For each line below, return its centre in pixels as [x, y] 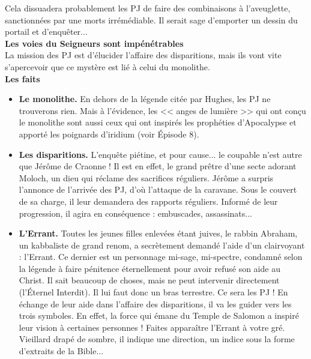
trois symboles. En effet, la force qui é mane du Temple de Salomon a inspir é [159, 315]
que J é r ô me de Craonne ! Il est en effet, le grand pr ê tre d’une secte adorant [158, 166]
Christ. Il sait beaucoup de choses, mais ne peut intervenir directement [149, 280]
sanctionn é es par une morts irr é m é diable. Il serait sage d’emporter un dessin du [151, 20]
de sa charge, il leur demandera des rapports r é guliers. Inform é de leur [148, 201]
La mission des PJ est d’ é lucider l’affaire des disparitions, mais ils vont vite [143, 55]
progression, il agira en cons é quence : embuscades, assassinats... [135, 213]
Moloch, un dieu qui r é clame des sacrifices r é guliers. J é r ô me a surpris [146, 177]
